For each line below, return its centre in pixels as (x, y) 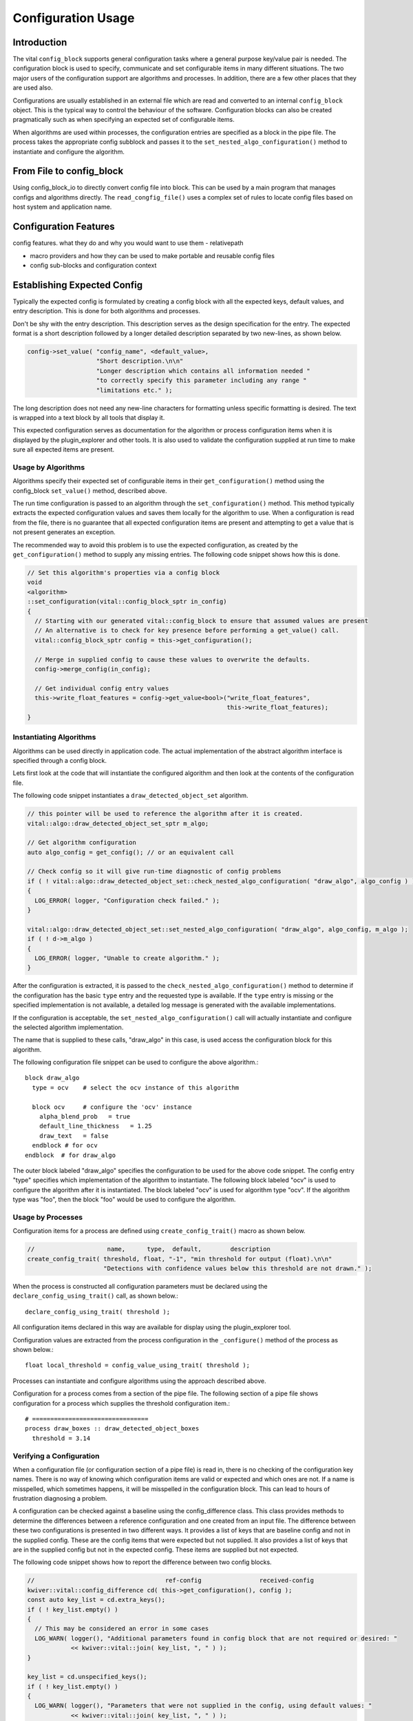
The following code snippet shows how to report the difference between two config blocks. (142, 1562)
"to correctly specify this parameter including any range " (201, 381)
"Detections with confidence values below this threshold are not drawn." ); (238, 1269)
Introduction (40, 42)
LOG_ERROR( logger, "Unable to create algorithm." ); (127, 958)
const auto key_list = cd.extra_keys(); (96, 1600)
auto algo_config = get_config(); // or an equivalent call (131, 852)
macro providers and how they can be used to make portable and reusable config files (152, 255)
